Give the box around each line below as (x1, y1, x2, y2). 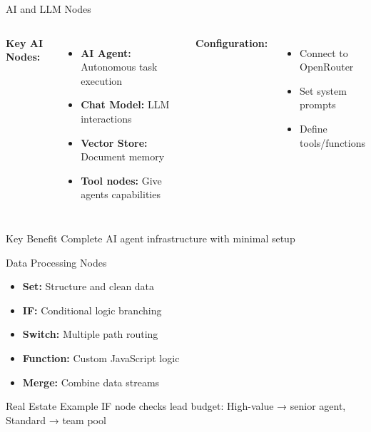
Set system (300, 83, 347, 98)
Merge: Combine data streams (22, 374, 160, 389)
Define (300, 120, 327, 135)
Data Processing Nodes (6, 254, 107, 269)
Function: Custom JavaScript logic (22, 350, 180, 365)
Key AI (6, 35, 44, 50)
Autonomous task (81, 59, 158, 74)
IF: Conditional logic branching (22, 302, 162, 317)
